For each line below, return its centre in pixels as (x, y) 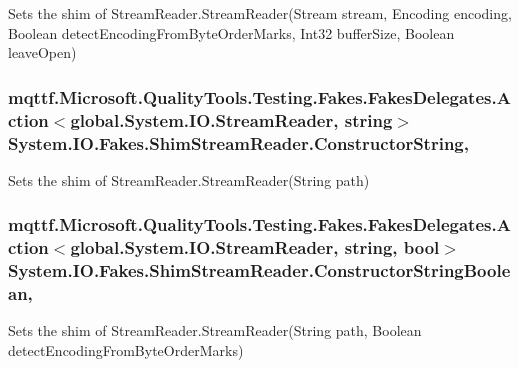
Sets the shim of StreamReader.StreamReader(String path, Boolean (215, 330)
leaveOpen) (42, 52)
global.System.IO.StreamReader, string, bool (255, 247)
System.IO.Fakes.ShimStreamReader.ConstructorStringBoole (259, 270)
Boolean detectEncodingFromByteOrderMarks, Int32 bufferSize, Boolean (231, 32)
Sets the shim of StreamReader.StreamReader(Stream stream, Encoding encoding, (260, 13)
